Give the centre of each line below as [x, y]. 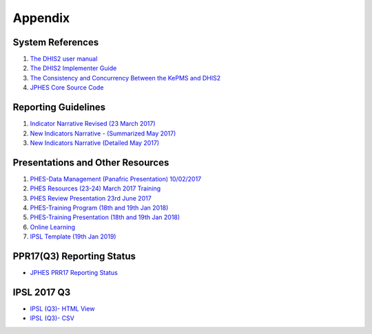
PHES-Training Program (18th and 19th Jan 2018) [99, 208]
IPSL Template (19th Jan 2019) [73, 236]
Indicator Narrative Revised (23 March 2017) [93, 124]
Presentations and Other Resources [91, 163]
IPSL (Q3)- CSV [52, 318]
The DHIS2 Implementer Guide [73, 68]
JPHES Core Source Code [67, 88]
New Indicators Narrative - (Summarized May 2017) [103, 133]
